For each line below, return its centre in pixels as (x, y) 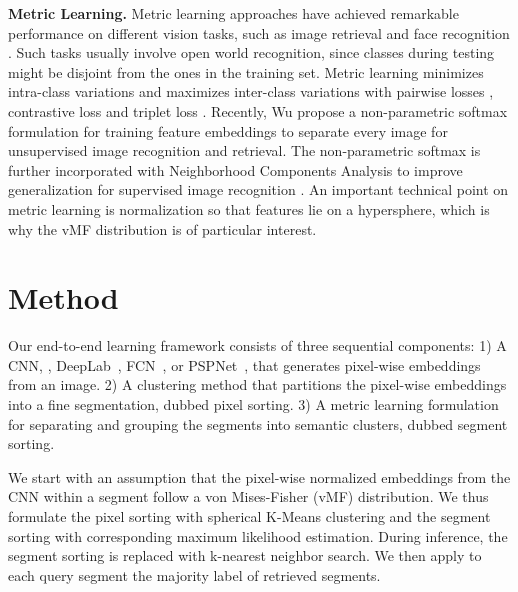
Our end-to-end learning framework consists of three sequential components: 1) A (257, 345)
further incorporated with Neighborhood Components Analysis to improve (235, 169)
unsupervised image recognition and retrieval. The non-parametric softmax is (244, 150)
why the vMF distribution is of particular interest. (162, 228)
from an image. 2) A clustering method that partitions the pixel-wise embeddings (257, 384)
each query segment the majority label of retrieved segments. (194, 574)
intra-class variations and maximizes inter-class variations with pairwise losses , (251, 91)
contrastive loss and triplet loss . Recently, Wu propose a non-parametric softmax (258, 110)
